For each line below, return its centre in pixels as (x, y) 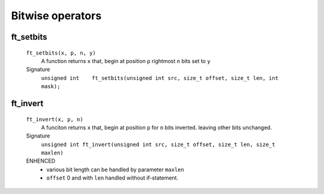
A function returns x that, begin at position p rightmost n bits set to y (126, 61)
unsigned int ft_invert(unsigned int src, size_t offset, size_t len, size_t (158, 144)
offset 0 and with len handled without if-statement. (112, 178)
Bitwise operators (56, 16)
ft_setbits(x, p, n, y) (61, 53)
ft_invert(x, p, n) (55, 119)
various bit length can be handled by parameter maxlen (115, 169)
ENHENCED (41, 161)
